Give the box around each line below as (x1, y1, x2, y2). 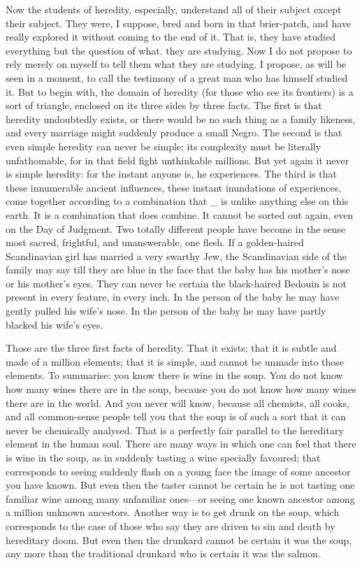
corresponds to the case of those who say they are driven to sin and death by (6, 518, 335, 533)
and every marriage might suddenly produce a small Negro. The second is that (6, 125, 342, 140)
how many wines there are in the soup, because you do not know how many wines (6, 382, 356, 396)
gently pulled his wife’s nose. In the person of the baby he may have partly (6, 303, 326, 318)
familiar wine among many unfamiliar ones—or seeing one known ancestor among (6, 491, 355, 506)
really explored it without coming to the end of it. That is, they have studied (6, 29, 335, 44)
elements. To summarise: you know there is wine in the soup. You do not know (6, 368, 343, 382)
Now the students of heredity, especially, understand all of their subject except (6, 2, 342, 16)
